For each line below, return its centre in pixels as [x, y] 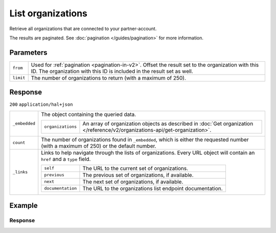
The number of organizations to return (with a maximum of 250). [109, 78]
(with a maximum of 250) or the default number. [99, 146]
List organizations [49, 13]
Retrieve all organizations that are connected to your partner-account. [83, 29]
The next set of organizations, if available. [133, 181]
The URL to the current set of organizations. [135, 168]
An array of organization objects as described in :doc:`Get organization [168, 124]
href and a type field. [66, 159]
